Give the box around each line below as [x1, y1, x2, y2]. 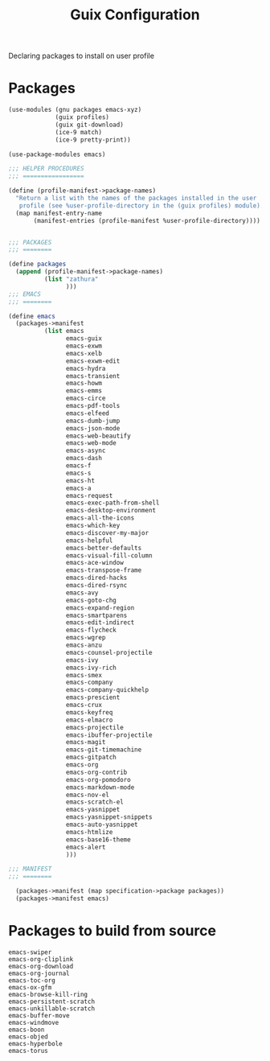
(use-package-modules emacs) [8, 150, 106, 158]
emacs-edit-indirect [65, 619, 135, 627]
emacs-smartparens [65, 611, 128, 619]
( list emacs [43, 327, 84, 335]
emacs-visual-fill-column [65, 551, 153, 560]
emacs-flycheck [65, 626, 117, 635]
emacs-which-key [65, 521, 121, 529]
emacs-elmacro [65, 716, 113, 724]
